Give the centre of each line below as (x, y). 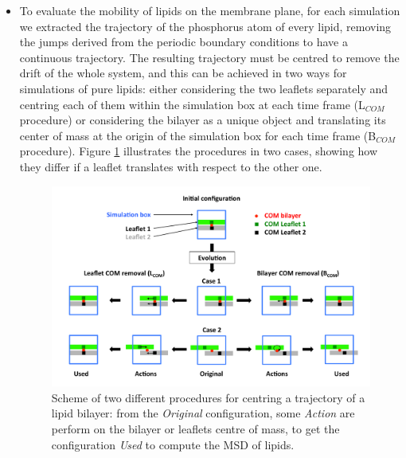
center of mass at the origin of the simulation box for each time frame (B (198, 135)
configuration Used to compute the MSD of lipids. (173, 444)
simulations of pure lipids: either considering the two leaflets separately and (204, 88)
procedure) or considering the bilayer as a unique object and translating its (203, 120)
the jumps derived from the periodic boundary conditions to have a (183, 42)
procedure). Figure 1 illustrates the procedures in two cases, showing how (199, 151)
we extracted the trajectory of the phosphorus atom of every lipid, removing (205, 26)
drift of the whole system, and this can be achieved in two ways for (183, 73)
